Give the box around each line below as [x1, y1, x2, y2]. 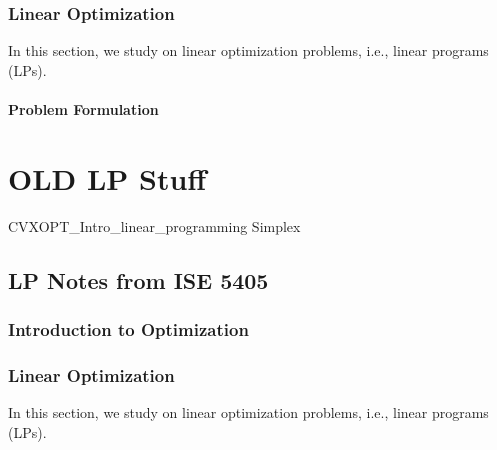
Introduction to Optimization [8, 317, 249, 342]
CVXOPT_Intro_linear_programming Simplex [8, 215, 301, 236]
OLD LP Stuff [8, 157, 207, 198]
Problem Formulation [8, 99, 159, 119]
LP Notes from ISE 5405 [8, 264, 269, 295]
